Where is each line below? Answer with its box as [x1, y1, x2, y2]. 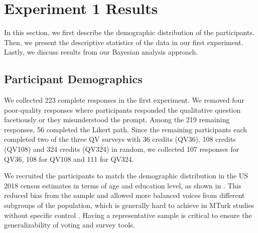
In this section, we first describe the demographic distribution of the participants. [4, 27, 254, 38]
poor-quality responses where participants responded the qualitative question [4, 104, 241, 115]
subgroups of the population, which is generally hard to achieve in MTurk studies [4, 200, 254, 210]
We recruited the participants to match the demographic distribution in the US [4, 170, 248, 181]
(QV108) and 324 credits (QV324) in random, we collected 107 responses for [4, 144, 239, 154]
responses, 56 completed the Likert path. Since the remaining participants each [4, 124, 247, 134]
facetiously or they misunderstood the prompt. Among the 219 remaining [4, 114, 230, 125]
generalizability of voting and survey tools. [4, 219, 135, 230]
